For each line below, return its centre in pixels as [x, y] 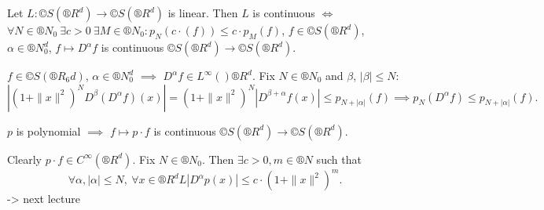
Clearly [24, 159]
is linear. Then [203, 13]
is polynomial [48, 130]
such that [339, 159]
